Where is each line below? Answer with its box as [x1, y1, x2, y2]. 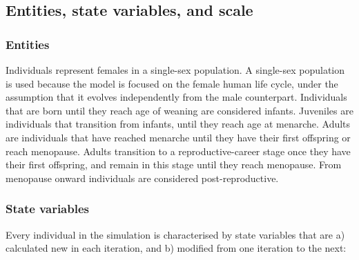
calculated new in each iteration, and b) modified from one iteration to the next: [6, 241, 347, 255]
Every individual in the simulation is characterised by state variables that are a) [6, 227, 345, 241]
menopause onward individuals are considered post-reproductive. [6, 170, 279, 185]
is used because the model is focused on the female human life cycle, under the [6, 76, 338, 90]
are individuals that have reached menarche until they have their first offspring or [6, 130, 351, 144]
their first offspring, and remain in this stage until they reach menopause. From [6, 157, 342, 172]
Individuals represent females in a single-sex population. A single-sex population [6, 63, 345, 77]
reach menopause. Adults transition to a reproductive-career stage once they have [6, 143, 351, 158]
